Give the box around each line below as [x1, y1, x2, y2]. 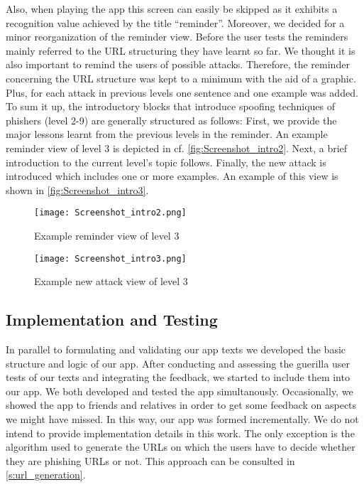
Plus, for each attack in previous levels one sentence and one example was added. [6, 85, 358, 100]
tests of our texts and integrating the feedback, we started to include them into [6, 370, 350, 385]
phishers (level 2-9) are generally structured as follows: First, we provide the [6, 112, 337, 127]
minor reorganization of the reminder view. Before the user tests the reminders [6, 29, 348, 44]
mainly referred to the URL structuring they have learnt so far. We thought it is [6, 43, 355, 58]
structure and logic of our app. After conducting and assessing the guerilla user [6, 355, 350, 370]
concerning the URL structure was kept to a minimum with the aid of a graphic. [6, 70, 356, 85]
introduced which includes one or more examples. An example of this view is [6, 168, 338, 183]
